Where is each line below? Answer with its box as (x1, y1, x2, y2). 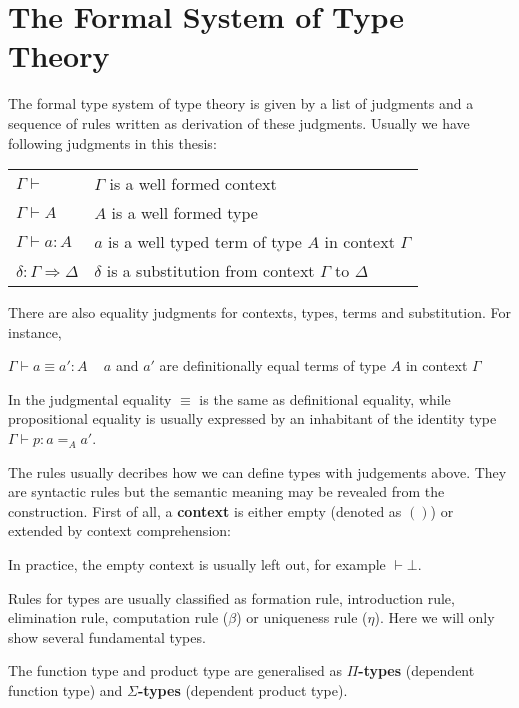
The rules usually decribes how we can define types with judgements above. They (8, 461, 507, 482)
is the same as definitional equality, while (199, 388, 451, 409)
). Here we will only (374, 607, 495, 628)
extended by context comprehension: (8, 520, 231, 541)
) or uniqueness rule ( (236, 607, 368, 628)
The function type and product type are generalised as (8, 660, 342, 681)
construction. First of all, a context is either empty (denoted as (8, 500, 402, 521)
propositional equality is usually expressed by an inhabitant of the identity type (8, 408, 497, 429)
